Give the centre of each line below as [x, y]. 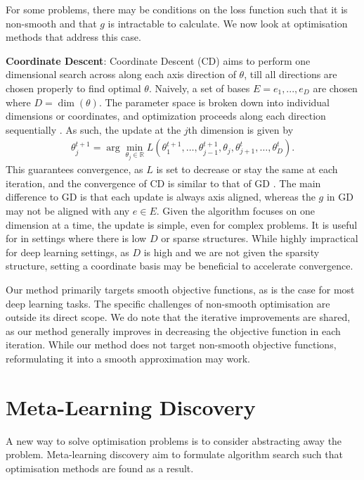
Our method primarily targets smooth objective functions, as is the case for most [180, 289]
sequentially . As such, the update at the [93, 129]
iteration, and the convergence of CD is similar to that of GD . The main [163, 183]
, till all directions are [291, 74]
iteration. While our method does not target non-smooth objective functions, [171, 345]
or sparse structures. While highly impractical [260, 238]
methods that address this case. [73, 37]
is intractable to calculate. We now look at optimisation [228, 23]
